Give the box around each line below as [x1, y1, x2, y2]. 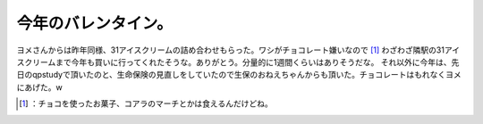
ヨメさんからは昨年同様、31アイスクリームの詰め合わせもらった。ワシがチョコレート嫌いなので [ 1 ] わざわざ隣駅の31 [16, 45, 445, 55]
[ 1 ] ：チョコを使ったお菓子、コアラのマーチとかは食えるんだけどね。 [19, 98, 273, 109]
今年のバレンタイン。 [16, 13, 174, 33]
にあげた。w [16, 81, 63, 93]
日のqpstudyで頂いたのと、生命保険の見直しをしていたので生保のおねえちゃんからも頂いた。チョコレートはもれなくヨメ [16, 70, 462, 80]
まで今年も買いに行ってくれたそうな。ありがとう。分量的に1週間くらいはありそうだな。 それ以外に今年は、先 [55, 56, 460, 67]
